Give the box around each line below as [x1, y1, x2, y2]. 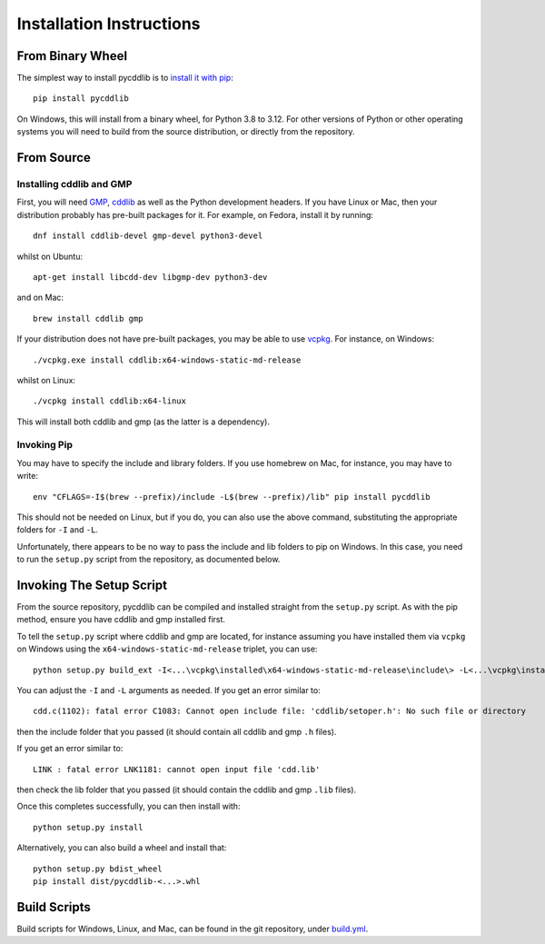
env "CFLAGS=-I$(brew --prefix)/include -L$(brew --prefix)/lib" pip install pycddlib [33, 492, 431, 502]
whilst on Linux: [16, 374, 76, 385]
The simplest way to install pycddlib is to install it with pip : [16, 73, 233, 84]
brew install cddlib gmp [33, 313, 144, 323]
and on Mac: [16, 292, 64, 303]
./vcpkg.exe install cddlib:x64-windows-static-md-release [33, 354, 302, 365]
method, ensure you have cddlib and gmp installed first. [16, 614, 226, 625]
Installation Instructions [16, 14, 201, 34]
